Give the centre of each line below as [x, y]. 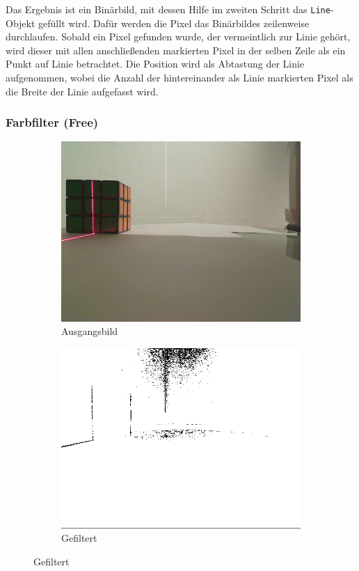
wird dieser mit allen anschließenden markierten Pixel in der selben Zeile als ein [176, 50]
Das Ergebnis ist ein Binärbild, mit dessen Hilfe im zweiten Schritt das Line [168, 9]
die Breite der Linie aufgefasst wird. [82, 91]
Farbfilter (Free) [52, 122]
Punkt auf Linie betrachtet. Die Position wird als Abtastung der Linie [155, 64]
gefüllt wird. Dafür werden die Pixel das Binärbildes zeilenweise [174, 23]
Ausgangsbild [90, 331]
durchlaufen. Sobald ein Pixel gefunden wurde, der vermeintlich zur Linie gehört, [178, 37]
